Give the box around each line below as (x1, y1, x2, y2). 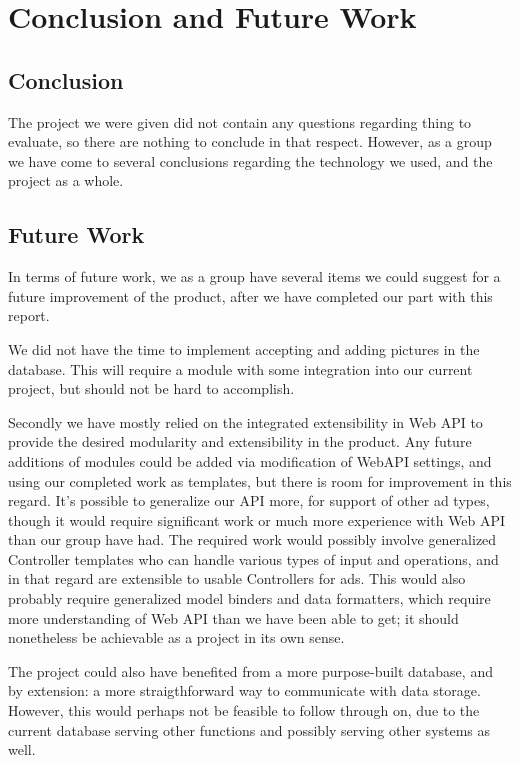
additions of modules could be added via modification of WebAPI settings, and (8, 450, 492, 471)
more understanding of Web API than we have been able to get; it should (8, 607, 459, 628)
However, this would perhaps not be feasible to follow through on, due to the (8, 700, 480, 721)
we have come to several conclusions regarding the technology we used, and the (8, 150, 493, 171)
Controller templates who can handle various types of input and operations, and (8, 548, 499, 569)
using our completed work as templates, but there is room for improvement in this (8, 470, 512, 491)
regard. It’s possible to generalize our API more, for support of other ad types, (8, 490, 490, 511)
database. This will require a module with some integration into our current (8, 358, 473, 379)
